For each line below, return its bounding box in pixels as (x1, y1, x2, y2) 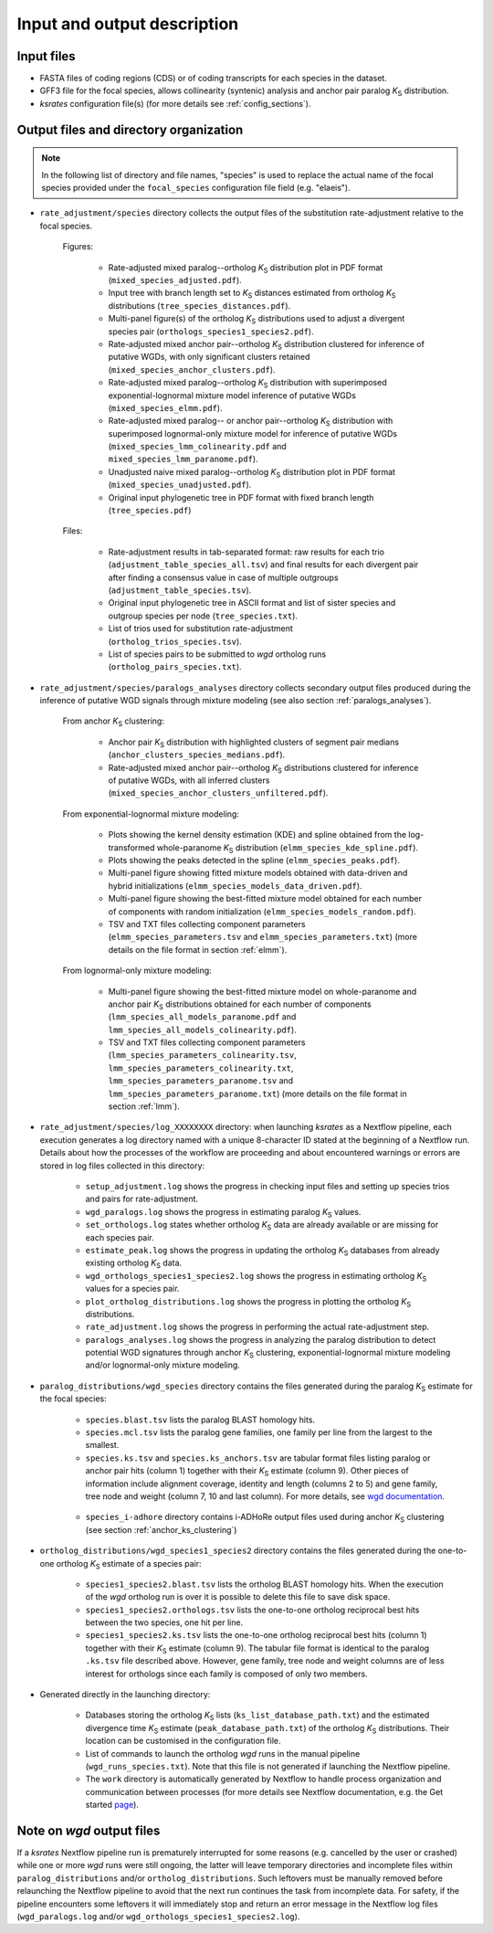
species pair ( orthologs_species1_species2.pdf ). (108, 325, 314, 337)
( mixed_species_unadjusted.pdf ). (108, 480, 252, 491)
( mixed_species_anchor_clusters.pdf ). (108, 364, 276, 375)
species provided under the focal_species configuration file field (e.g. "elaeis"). (41, 183, 351, 194)
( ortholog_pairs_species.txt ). (108, 661, 242, 672)
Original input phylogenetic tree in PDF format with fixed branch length (108, 491, 374, 502)
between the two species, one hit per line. (85, 1617, 244, 1628)
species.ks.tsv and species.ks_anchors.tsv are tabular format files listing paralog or (85, 1452, 431, 1463)
